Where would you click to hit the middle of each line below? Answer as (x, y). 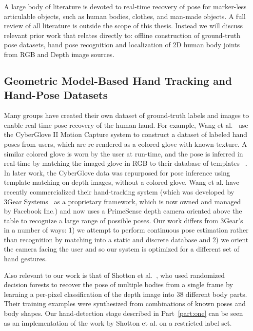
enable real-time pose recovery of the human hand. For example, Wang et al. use (126, 125)
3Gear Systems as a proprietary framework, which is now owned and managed (122, 201)
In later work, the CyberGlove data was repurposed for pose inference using (117, 172)
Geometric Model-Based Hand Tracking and (118, 80)
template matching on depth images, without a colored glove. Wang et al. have (122, 182)
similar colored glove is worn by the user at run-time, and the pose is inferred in (124, 153)
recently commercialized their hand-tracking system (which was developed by (119, 191)
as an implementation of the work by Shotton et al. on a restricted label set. (118, 322)
